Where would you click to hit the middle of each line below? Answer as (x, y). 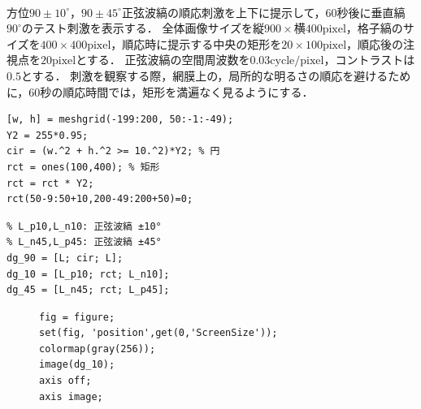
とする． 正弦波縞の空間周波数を (163, 60)
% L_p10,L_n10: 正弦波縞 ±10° (84, 226)
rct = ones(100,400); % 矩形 (83, 167)
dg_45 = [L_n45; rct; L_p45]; (88, 290)
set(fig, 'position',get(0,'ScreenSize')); (158, 333)
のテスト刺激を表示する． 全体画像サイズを (137, 28)
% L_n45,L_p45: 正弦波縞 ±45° (84, 242)
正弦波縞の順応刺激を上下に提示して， (224, 12)
